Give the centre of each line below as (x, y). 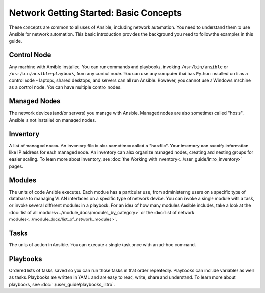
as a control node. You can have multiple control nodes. (66, 87)
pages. (16, 166)
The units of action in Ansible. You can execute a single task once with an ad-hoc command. (103, 245)
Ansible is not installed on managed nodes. (53, 120)
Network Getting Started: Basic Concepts (95, 13)
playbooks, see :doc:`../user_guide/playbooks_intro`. (62, 284)
